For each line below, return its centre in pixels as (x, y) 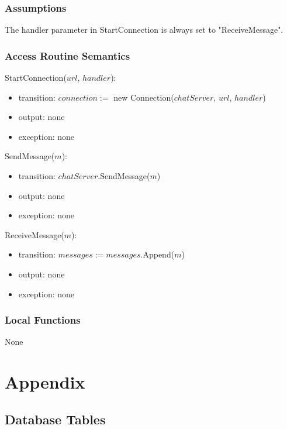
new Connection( (144, 97)
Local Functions (43, 320)
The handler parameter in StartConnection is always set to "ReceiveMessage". (144, 30)
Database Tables (55, 419)
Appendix (45, 382)
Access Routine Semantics (68, 55)
